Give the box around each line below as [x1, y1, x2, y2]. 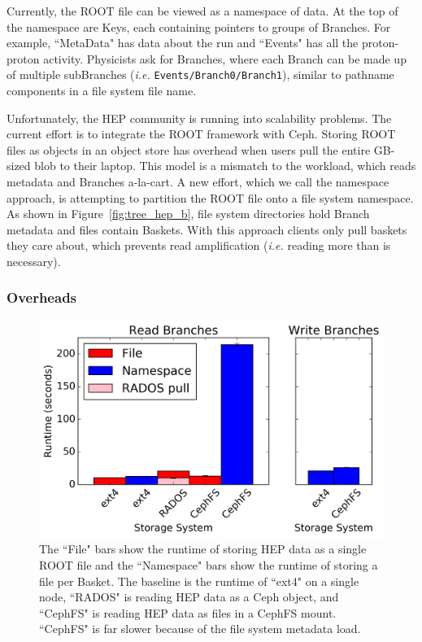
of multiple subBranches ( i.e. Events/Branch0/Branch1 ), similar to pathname [7, 66, 394, 83]
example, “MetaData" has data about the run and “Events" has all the [7, 34, 359, 51]
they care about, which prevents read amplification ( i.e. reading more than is [7, 237, 391, 254]
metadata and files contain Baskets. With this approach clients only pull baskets [7, 221, 407, 238]
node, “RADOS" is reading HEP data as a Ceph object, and [39, 588, 339, 605]
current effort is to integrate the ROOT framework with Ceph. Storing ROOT [7, 125, 396, 142]
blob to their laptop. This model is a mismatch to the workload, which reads [34, 157, 416, 174]
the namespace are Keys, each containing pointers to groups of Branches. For [7, 18, 391, 35]
